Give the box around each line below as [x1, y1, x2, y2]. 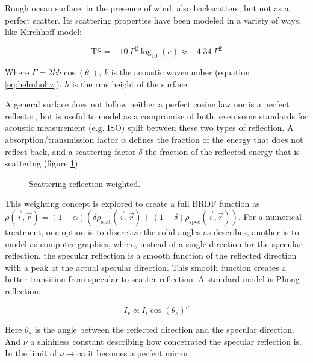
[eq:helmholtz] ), [5, 77, 62, 90]
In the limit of [5, 347, 57, 359]
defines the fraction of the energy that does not [129, 133, 303, 146]
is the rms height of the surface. [72, 77, 190, 90]
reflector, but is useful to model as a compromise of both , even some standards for [5, 109, 308, 122]
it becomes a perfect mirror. [88, 347, 191, 359]
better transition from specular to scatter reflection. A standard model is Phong [5, 273, 300, 285]
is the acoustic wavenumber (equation [111, 66, 250, 78]
